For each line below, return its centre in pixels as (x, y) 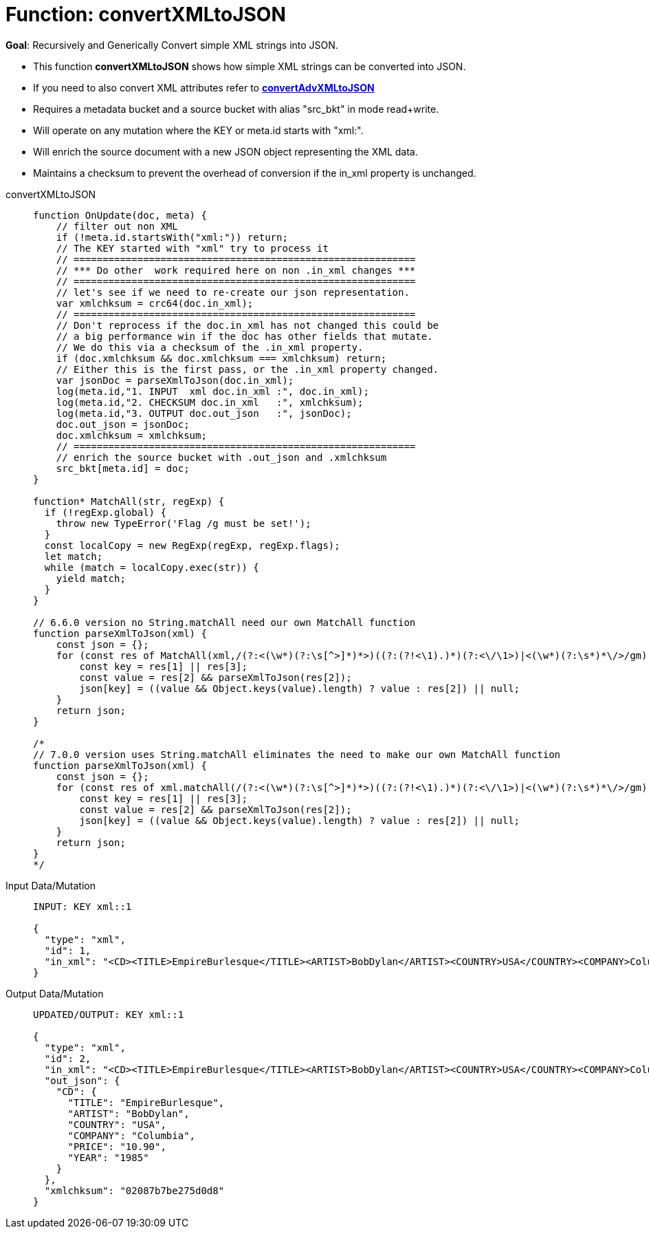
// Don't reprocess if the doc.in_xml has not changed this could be (247, 325)
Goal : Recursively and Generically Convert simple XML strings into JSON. (172, 45)
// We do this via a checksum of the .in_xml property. (210, 347)
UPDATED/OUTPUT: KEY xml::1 (109, 1014)
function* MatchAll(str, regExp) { (129, 501)
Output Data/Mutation (55, 993)
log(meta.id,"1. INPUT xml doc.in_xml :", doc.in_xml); (212, 391)
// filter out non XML (117, 226)
